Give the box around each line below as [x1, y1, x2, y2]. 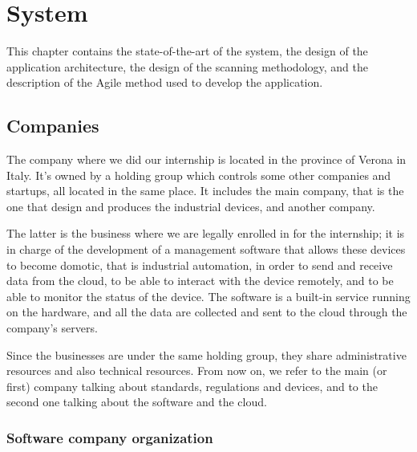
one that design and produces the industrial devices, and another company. [6, 197, 375, 214]
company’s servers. [6, 320, 98, 336]
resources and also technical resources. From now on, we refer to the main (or [6, 362, 387, 379]
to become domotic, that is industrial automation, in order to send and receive [6, 256, 393, 273]
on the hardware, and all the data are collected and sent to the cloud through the [6, 303, 407, 320]
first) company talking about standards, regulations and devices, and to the [6, 377, 378, 394]
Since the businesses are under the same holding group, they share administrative [6, 346, 407, 363]
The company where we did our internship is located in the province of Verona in [6, 151, 407, 168]
